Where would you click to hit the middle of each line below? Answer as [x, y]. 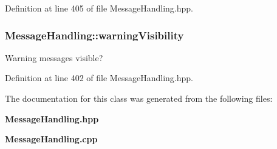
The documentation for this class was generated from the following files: [139, 98]
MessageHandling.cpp [51, 139]
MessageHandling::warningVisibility [94, 35]
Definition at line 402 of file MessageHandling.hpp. [99, 78]
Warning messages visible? [54, 57]
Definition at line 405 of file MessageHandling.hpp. [99, 8]
